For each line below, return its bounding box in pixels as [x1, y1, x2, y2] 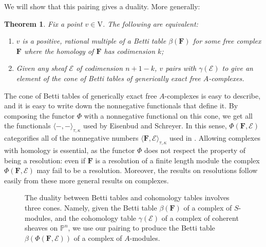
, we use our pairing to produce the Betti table [68, 222, 215, 233]
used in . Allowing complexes [169, 132, 260, 143]
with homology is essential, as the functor [4, 144, 135, 155]
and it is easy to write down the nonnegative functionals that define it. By [4, 100, 238, 111]
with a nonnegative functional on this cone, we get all [84, 110, 253, 121]
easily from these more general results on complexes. [4, 175, 169, 185]
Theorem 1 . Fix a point [4, 18, 83, 29]
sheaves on [25, 222, 58, 233]
